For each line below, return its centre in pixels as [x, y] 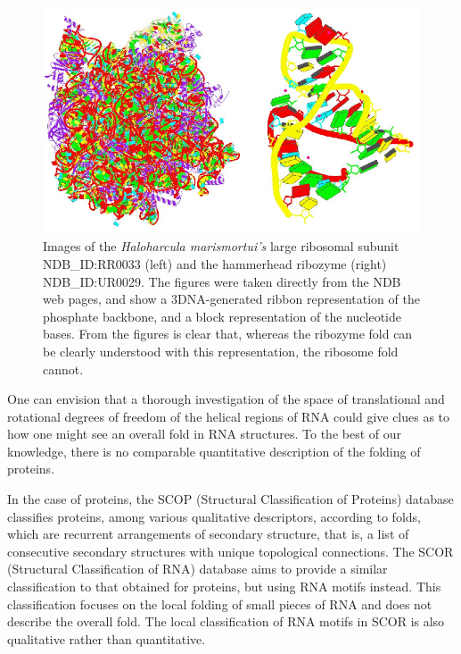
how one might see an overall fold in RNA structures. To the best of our [205, 434]
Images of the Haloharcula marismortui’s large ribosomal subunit [221, 246]
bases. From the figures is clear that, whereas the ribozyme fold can [228, 334]
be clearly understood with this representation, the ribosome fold [221, 351]
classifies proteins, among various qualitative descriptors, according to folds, [214, 516]
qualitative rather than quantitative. [107, 638]
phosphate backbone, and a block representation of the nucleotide [222, 316]
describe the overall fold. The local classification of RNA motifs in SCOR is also [226, 621]
